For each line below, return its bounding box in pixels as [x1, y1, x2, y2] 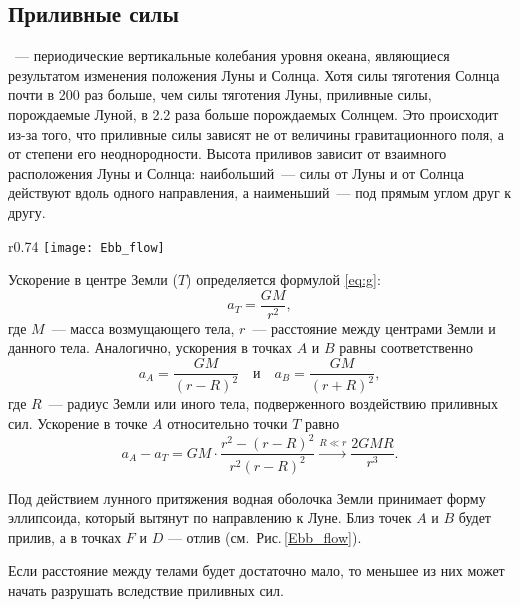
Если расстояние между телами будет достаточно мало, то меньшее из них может [8, 560, 505, 581]
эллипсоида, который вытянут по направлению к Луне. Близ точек [8, 507, 412, 528]
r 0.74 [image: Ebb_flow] [8, 235, 165, 256]
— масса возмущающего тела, [51, 317, 235, 338]
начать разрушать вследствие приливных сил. [8, 579, 284, 600]
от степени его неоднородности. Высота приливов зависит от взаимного [8, 143, 447, 164]
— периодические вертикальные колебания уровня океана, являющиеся [14, 45, 450, 66]
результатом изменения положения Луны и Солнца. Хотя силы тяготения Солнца [8, 64, 500, 85]
